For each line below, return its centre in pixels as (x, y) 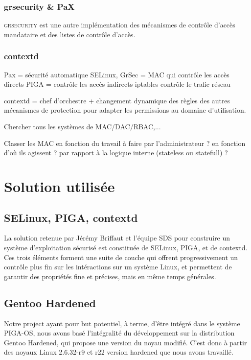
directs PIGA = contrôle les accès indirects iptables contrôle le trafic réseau (117, 84)
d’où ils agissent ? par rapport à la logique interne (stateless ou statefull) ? (116, 153)
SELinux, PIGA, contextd (71, 217)
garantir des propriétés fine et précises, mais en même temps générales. (110, 276)
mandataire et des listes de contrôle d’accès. (70, 34)
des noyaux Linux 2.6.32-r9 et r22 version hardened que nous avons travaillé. (119, 352)
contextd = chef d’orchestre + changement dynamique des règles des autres (117, 100)
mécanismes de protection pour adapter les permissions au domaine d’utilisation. (125, 110)
